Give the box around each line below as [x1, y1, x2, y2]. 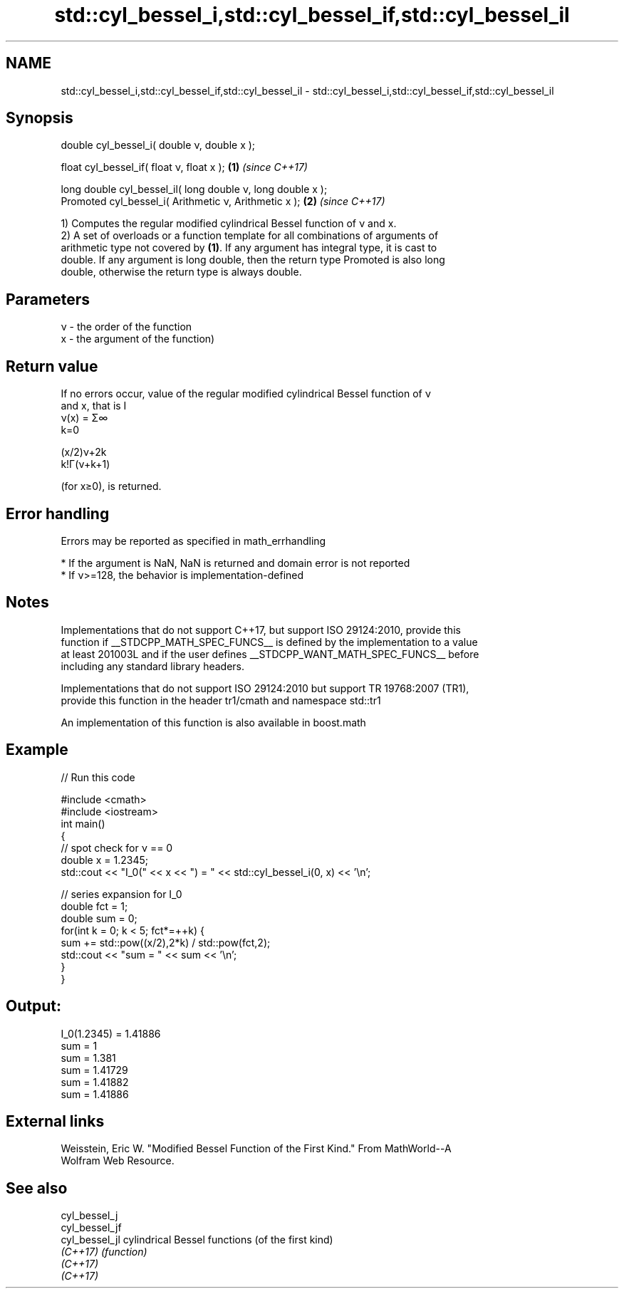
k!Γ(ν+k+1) [61, 458, 110, 471]
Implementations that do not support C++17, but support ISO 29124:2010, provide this [61, 623, 461, 636]
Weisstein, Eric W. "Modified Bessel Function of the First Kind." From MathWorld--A [61, 1142, 452, 1155]
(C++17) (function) [61, 1246, 147, 1258]
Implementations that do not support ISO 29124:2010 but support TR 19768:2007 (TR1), [61, 682, 469, 694]
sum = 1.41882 [61, 1075, 129, 1088]
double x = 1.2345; [61, 853, 148, 866]
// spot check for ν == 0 [61, 841, 173, 854]
